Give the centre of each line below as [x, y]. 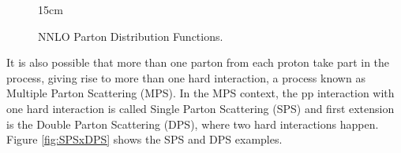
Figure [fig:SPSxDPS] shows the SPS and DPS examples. [144, 139]
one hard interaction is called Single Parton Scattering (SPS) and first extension [200, 108]
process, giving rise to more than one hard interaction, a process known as [186, 77]
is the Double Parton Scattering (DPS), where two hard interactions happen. [193, 124]
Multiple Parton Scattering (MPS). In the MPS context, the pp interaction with [200, 93]
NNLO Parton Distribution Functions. [131, 36]
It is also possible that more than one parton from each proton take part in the [198, 62]
